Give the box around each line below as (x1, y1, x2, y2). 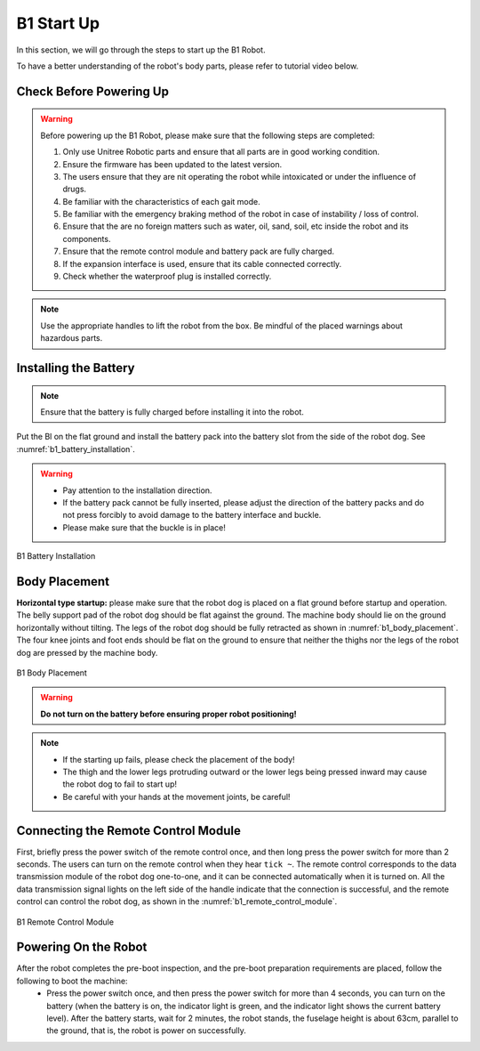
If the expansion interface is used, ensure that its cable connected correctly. (62, 258, 342, 269)
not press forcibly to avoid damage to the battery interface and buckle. (62, 510, 322, 521)
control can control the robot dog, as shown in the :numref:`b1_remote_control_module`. (16, 896, 338, 907)
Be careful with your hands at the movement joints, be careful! (62, 791, 291, 802)
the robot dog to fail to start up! (62, 779, 178, 789)
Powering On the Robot (16, 940, 148, 955)
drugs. (62, 183, 87, 195)
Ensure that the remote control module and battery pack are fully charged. (62, 246, 335, 257)
